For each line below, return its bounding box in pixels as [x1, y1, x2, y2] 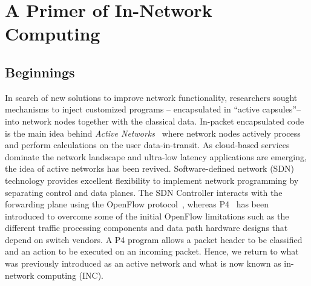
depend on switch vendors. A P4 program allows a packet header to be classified [5, 233, 303, 245]
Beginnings [5, 62, 75, 81]
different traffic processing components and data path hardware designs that [5, 221, 288, 234]
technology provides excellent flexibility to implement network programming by [5, 174, 299, 186]
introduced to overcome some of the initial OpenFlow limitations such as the [5, 209, 289, 222]
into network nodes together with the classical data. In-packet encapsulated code [5, 114, 304, 127]
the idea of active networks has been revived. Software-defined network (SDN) [5, 162, 295, 175]
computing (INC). [37, 268, 103, 281]
